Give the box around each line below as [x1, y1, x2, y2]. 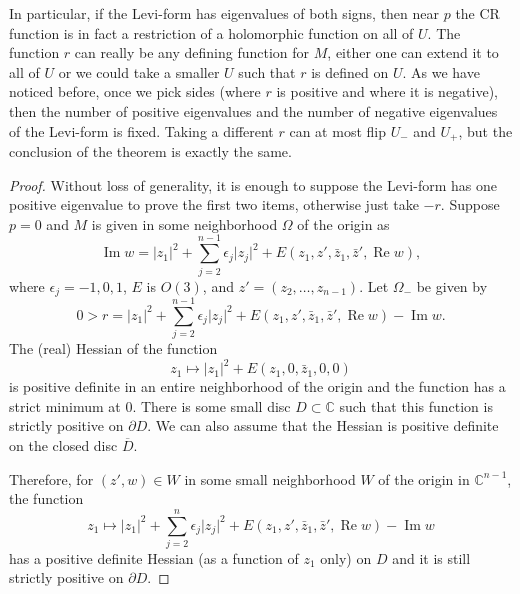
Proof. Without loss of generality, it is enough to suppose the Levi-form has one [9, 174, 497, 195]
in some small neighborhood [184, 468, 356, 489]
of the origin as [297, 213, 390, 234]
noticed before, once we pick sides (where [9, 81, 261, 102]
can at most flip [289, 120, 386, 141]
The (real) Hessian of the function [9, 338, 218, 359]
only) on [320, 547, 372, 568]
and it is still [392, 547, 471, 568]
